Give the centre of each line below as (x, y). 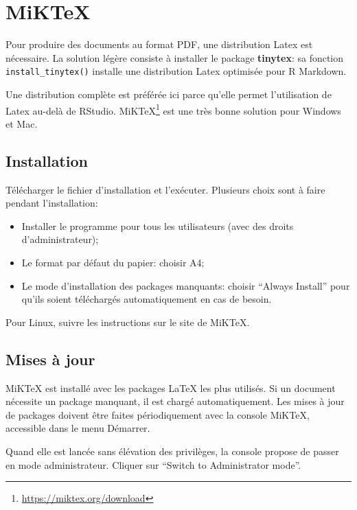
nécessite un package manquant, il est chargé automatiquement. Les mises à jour (175, 401)
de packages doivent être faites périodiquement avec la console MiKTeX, (158, 414)
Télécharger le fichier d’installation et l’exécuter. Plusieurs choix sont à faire (165, 189)
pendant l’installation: (52, 203)
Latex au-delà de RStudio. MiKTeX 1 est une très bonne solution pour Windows (173, 109)
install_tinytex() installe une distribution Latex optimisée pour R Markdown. (176, 71)
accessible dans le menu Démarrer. (78, 428)
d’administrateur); (60, 239)
